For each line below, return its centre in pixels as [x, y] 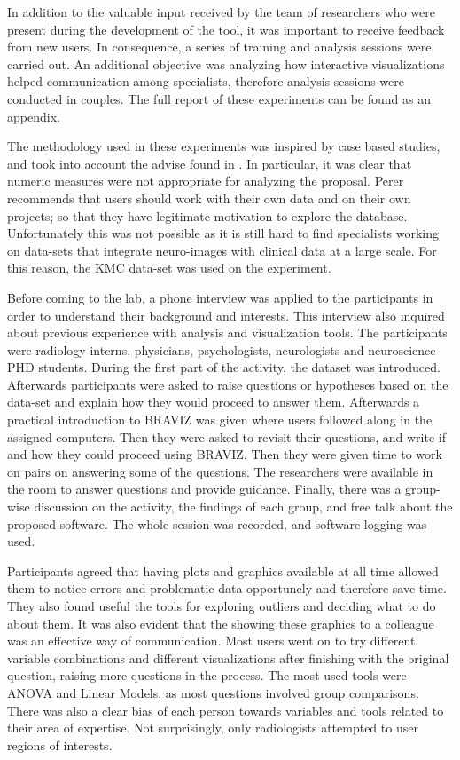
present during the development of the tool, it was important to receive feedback [226, 29]
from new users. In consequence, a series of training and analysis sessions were [219, 47]
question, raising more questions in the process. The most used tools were [207, 675]
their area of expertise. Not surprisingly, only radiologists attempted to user [213, 728]
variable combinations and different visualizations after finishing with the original [228, 657]
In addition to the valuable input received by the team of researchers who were [221, 12]
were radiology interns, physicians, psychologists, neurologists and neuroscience [222, 349]
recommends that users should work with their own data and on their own [209, 198]
